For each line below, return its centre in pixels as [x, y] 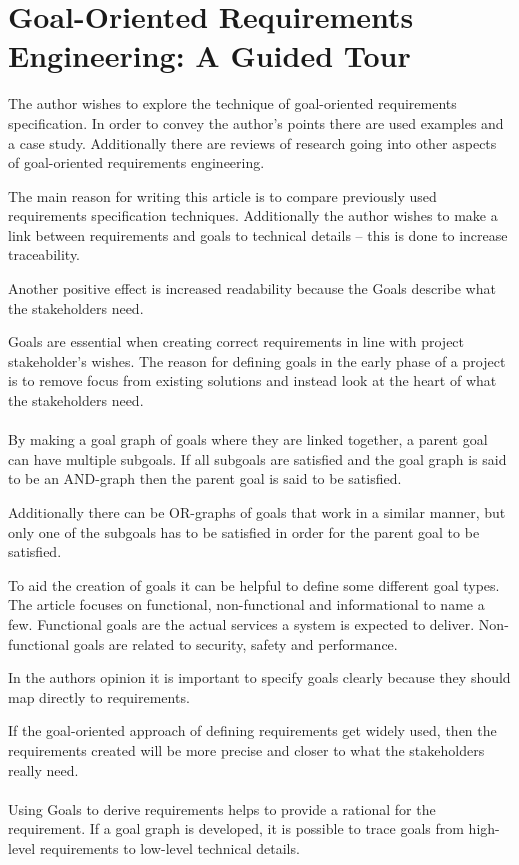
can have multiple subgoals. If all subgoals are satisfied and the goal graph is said [257, 458]
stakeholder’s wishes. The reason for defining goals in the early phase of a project [257, 360]
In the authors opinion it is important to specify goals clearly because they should [259, 677]
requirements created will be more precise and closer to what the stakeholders [246, 749]
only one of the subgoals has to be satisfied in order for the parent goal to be [244, 531]
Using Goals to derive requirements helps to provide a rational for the [222, 808]
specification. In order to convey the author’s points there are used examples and [256, 122]
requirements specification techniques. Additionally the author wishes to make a [253, 215]
